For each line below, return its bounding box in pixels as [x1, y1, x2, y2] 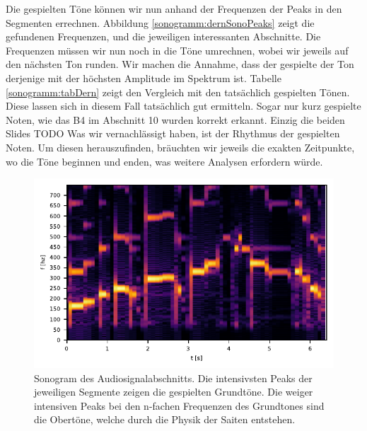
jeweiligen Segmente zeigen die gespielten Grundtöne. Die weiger [34, 384, 313, 399]
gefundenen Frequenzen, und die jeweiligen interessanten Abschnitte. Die [6, 29, 321, 44]
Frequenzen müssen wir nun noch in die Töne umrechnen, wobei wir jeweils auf [6, 42, 349, 57]
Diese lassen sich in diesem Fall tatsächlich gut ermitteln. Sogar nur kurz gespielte [6, 98, 361, 113]
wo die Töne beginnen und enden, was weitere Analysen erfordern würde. [6, 154, 323, 168]
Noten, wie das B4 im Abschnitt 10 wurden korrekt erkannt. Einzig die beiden [6, 112, 345, 127]
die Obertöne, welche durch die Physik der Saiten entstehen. [34, 412, 296, 427]
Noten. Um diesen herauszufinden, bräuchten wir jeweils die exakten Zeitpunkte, [6, 139, 355, 154]
